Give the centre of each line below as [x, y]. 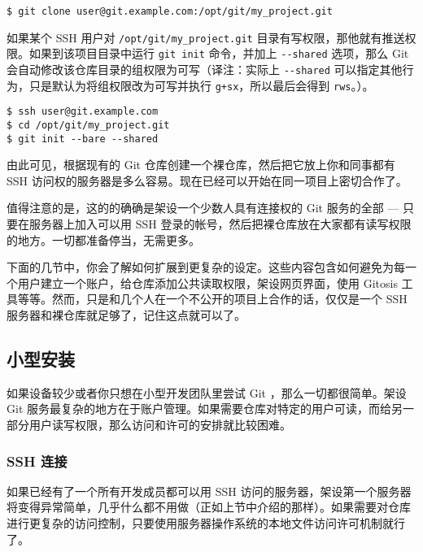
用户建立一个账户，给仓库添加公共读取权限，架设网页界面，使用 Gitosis [207, 283]
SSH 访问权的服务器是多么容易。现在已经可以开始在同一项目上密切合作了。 [207, 180]
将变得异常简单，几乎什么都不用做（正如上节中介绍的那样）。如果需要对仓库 [209, 507]
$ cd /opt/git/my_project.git [88, 125]
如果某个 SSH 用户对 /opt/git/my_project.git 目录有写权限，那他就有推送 [206, 37]
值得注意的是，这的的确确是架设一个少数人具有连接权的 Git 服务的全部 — [203, 208]
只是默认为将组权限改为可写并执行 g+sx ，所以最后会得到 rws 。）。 [201, 85]
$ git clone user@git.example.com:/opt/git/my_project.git [170, 11]
